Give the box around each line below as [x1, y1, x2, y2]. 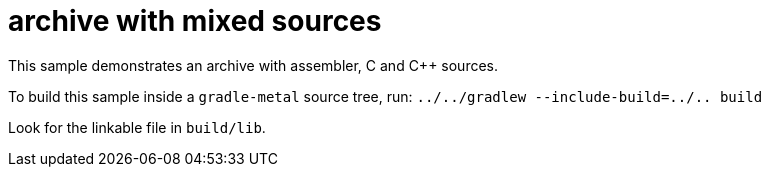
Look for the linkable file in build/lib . [8, 118, 266, 136]
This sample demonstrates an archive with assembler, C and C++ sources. [8, 56, 499, 74]
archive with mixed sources [8, 4, 382, 38]
